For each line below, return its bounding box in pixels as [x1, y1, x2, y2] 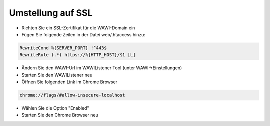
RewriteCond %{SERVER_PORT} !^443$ [19, 45, 107, 51]
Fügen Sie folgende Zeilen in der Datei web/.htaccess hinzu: [21, 31, 146, 37]
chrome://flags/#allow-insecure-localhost [19, 92, 125, 98]
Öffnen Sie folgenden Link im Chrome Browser [21, 79, 117, 85]
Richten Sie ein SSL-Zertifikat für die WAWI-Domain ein [21, 25, 135, 31]
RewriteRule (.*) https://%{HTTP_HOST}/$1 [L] [19, 52, 136, 58]
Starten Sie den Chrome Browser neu [21, 112, 98, 118]
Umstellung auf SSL [9, 7, 93, 18]
